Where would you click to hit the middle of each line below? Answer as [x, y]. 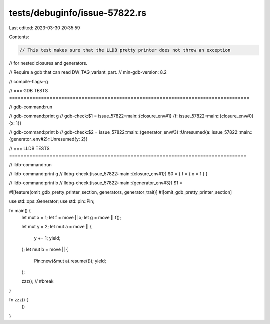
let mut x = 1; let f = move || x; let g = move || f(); [72, 217]
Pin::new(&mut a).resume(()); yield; [70, 261]
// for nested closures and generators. [48, 63]
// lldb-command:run [30, 164]
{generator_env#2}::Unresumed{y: [45, 139]
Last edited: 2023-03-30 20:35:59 [45, 28]
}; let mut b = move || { [45, 249]
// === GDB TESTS [29, 91]
